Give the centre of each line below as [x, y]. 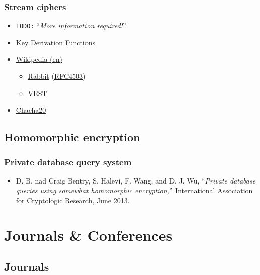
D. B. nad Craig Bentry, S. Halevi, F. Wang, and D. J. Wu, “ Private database [136, 180]
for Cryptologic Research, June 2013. [73, 200]
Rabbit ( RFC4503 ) [57, 76]
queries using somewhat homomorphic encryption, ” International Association [134, 190]
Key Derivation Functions [56, 42]
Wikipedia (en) [39, 59]
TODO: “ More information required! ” [71, 25]
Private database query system [68, 162]
